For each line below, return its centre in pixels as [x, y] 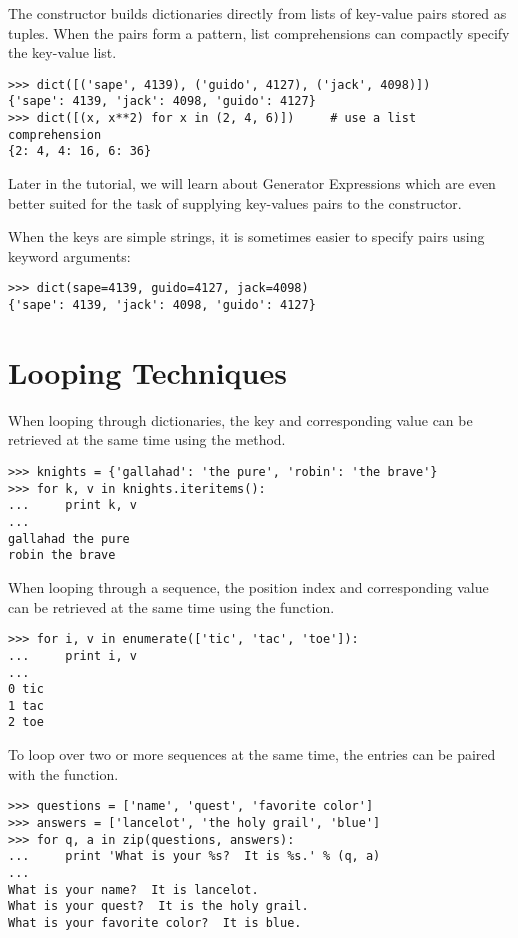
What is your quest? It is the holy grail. [158, 906]
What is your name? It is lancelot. [133, 889]
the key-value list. [62, 52]
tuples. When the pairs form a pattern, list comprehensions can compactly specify [259, 32]
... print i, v [72, 655]
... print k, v [72, 505]
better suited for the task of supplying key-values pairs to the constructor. [235, 202]
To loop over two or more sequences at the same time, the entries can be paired [252, 754]
